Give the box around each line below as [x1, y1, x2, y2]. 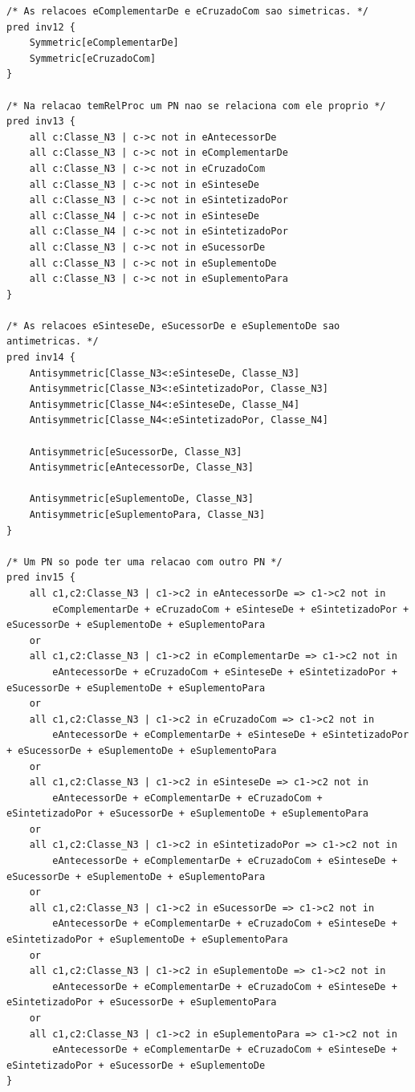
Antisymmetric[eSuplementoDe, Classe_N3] [29, 493, 254, 505]
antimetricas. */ [6, 336, 99, 348]
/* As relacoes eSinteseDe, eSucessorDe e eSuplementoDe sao [6, 320, 340, 332]
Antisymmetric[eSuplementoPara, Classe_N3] [29, 509, 266, 520]
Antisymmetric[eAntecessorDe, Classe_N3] [29, 462, 254, 474]
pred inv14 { [6, 352, 75, 364]
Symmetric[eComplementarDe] [29, 37, 179, 49]
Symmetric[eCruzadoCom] [29, 52, 157, 64]
